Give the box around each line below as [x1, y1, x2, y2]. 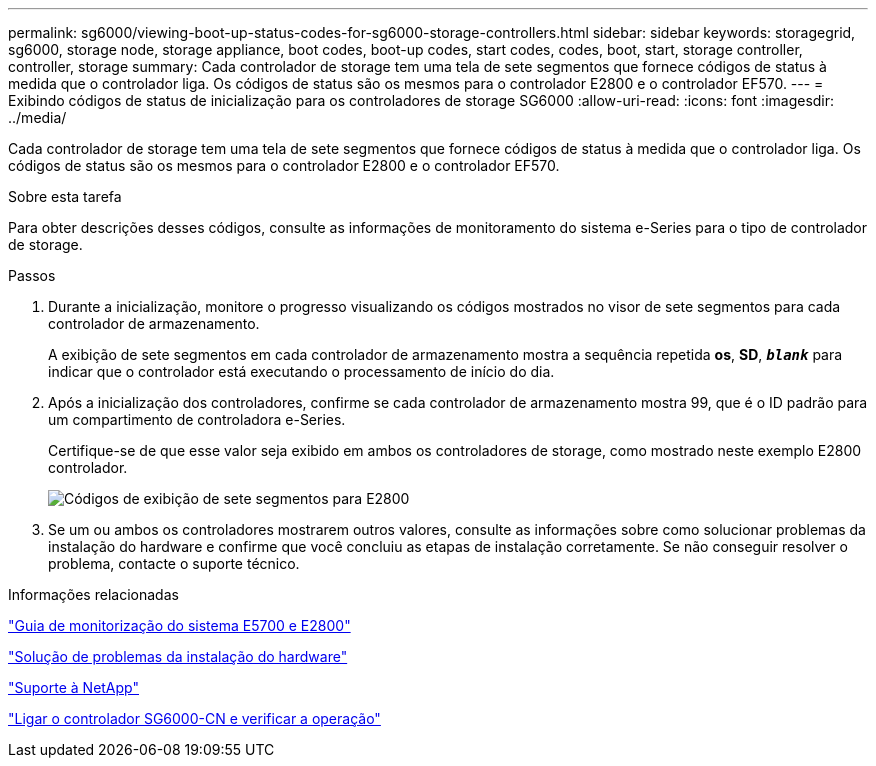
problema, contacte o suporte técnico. [48, 555, 300, 572]
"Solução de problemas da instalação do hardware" [8, 648, 348, 665]
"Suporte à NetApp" [8, 679, 139, 696]
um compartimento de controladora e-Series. [48, 411, 346, 428]
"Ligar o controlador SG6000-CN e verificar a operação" [8, 710, 381, 727]
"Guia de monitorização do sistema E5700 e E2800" [8, 617, 351, 634]
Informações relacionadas [8, 586, 179, 603]
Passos [8, 267, 56, 284]
